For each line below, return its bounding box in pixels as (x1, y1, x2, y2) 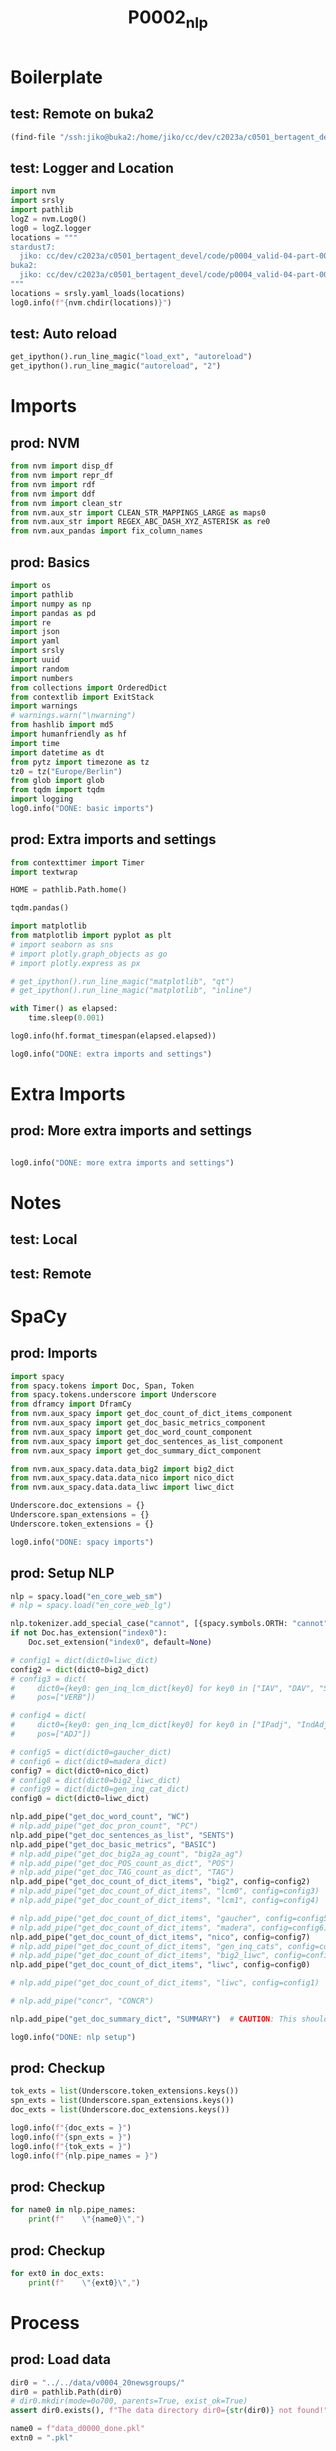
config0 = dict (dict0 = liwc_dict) (10, 1794, 150, 1804)
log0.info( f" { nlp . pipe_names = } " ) (10, 2151, 159, 2161)
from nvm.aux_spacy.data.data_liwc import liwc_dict (10, 1482, 235, 1493)
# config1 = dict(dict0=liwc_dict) (10, 1655, 159, 1665)
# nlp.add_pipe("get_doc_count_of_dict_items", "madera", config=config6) (10, 1922, 329, 1933)
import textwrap (10, 867, 78, 877)
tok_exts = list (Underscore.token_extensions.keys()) (10, 2086, 240, 2096)
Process (10, 2311, 80, 2334)
